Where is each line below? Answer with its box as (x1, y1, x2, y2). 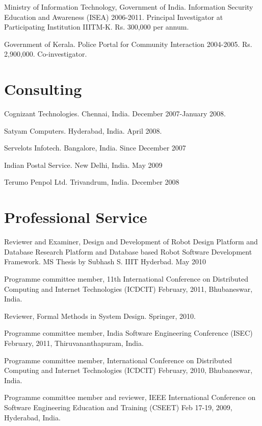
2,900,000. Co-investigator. (4, 48, 87, 59)
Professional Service (4, 207, 147, 228)
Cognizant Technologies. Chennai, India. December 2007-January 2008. (4, 108, 226, 119)
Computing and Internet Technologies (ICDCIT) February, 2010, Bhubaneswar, (4, 365, 253, 375)
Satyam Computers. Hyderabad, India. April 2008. (4, 125, 162, 136)
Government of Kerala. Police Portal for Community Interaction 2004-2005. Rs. (4, 38, 252, 49)
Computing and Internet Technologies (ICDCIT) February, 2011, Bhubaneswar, (4, 283, 253, 294)
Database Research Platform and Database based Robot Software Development (4, 246, 252, 257)
